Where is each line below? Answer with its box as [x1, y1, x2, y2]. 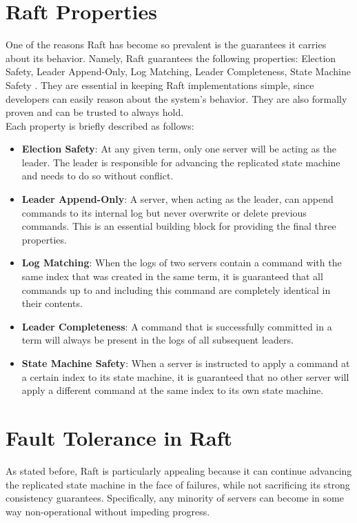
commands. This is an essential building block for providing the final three [21, 219, 336, 233]
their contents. [21, 296, 83, 310]
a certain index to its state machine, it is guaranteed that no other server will [21, 369, 349, 384]
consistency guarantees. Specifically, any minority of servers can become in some [6, 491, 344, 505]
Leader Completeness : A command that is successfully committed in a [21, 319, 332, 333]
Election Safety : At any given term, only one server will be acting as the [21, 141, 337, 156]
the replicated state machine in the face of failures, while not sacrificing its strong [6, 477, 350, 491]
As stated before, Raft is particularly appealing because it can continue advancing [6, 463, 352, 477]
